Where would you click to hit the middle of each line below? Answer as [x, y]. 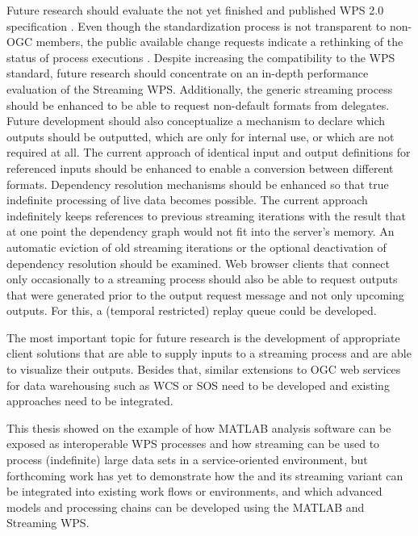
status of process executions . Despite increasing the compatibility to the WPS [201, 57]
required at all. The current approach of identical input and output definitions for [209, 152]
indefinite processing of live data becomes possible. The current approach [187, 200]
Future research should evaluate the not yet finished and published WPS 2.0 [195, 10]
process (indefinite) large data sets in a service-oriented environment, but [187, 460]
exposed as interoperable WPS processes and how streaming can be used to [193, 444]
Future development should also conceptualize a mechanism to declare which [196, 121]
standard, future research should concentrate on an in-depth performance [188, 73]
